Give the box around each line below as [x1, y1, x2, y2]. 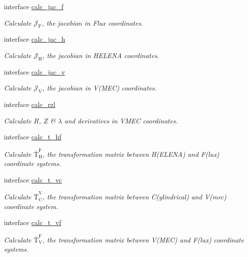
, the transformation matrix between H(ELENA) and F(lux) [42, 149, 219, 159]
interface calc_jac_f [4, 1, 63, 11]
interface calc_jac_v [4, 66, 65, 76]
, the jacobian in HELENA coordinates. [42, 50, 159, 60]
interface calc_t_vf [4, 217, 62, 227]
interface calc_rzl [4, 99, 56, 109]
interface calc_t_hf [4, 132, 62, 142]
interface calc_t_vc [4, 174, 62, 184]
